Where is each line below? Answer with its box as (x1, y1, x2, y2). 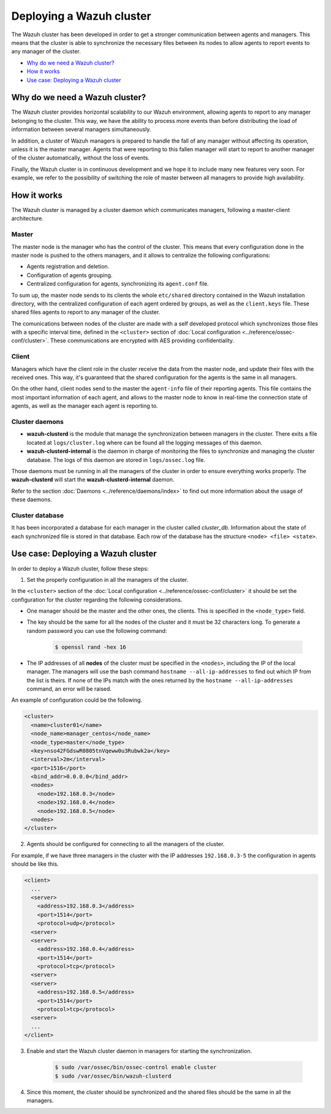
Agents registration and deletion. (26, 263, 110, 270)
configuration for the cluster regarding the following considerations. (11, 596, 183, 603)
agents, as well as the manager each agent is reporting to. (11, 402, 159, 410)
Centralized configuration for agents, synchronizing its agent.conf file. (26, 280, 209, 288)
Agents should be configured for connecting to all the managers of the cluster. (26, 841, 225, 848)
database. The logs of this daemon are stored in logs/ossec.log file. (26, 456, 205, 463)
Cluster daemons (11, 417, 64, 426)
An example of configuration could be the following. (11, 696, 142, 704)
